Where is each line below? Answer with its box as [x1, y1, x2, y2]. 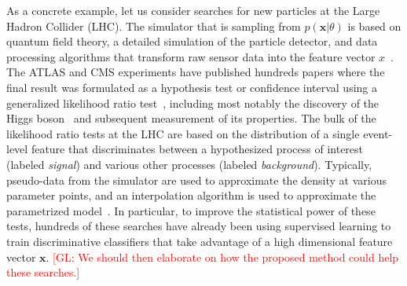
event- [363, 125, 393, 141]
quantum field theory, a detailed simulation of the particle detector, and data [6, 33, 378, 49]
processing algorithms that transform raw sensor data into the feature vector [6, 48, 376, 64]
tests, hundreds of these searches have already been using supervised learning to [6, 218, 391, 234]
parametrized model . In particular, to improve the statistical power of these [6, 202, 376, 218]
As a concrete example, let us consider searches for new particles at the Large [6, 2, 380, 18]
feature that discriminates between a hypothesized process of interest [31, 141, 364, 157]
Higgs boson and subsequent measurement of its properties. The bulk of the [6, 110, 376, 126]
